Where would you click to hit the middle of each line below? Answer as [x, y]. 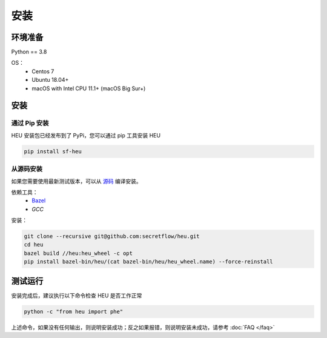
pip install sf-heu [53, 151]
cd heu [34, 245]
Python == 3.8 [29, 52]
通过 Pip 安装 [30, 123]
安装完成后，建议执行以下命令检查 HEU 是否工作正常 [77, 295]
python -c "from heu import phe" [74, 311]
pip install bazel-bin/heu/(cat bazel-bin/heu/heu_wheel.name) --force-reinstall [149, 262]
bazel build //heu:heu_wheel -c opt [78, 253]
